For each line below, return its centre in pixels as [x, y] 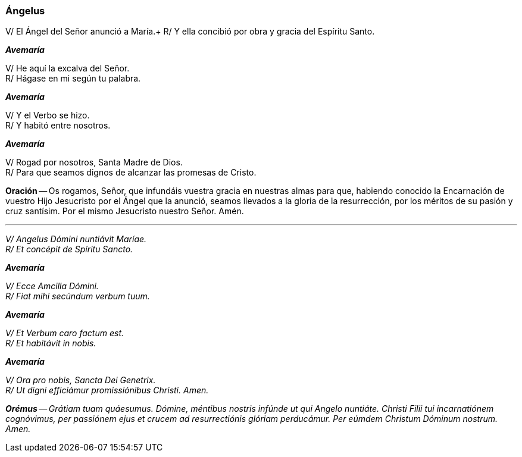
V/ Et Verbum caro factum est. [65, 333]
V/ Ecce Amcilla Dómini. [52, 286]
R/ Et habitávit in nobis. [51, 343]
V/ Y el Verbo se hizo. [48, 115]
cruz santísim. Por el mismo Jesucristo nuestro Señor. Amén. [125, 211]
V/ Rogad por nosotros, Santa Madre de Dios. [94, 162]
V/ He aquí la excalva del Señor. [68, 68]
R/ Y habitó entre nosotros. [58, 126]
